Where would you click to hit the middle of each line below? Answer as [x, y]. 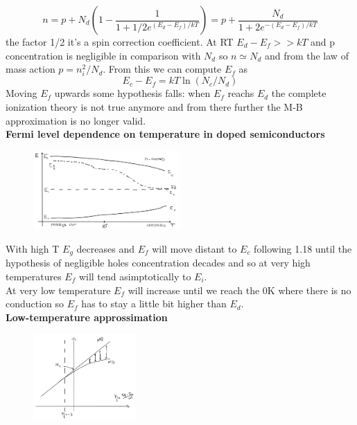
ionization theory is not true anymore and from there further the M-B [154, 106]
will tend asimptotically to [135, 277]
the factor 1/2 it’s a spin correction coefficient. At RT [120, 42]
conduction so [35, 304]
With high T [33, 248]
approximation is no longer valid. [76, 120]
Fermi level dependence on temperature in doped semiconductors [165, 134]
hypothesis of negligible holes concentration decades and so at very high [158, 263]
